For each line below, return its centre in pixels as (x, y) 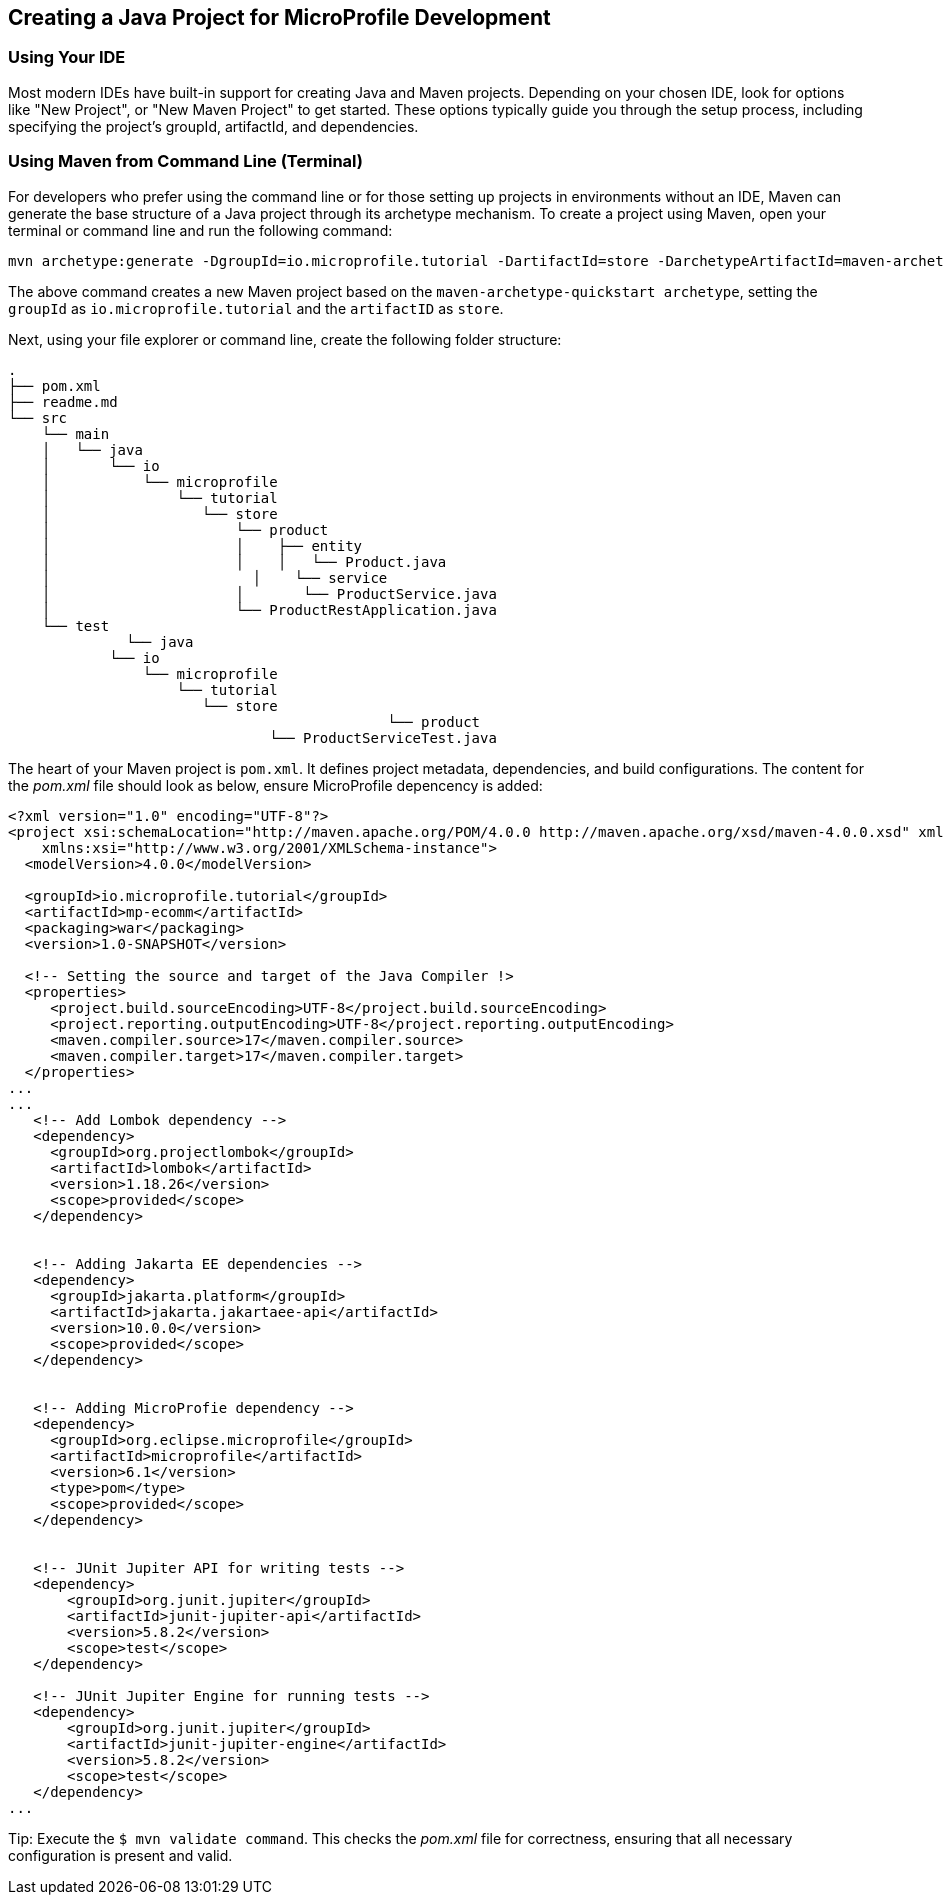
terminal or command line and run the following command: (200, 230)
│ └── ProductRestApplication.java (269, 609)
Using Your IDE (67, 57)
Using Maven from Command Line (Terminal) (185, 161)
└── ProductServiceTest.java (383, 737)
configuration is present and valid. (120, 1855)
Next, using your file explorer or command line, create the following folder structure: (285, 339)
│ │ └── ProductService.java (269, 593)
